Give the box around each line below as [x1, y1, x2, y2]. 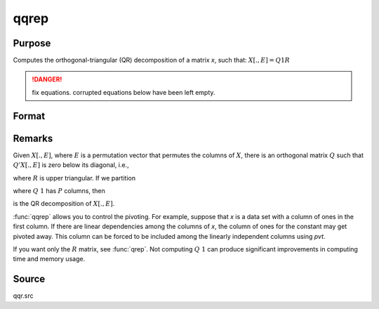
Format [13, 110, 46, 122]
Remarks [13, 132, 53, 144]
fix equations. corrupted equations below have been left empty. [32, 88, 215, 96]
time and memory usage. [13, 255, 86, 263]
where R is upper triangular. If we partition [13, 173, 136, 182]
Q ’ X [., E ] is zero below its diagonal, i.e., [13, 161, 129, 169]
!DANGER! [32, 75, 62, 84]
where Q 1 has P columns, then [13, 186, 105, 195]
